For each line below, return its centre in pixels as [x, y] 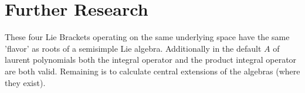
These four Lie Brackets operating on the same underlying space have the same [147, 37]
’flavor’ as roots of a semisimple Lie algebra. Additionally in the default [133, 48]
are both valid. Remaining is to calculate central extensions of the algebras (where [152, 71]
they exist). [25, 82]
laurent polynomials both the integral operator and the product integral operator [151, 60]
